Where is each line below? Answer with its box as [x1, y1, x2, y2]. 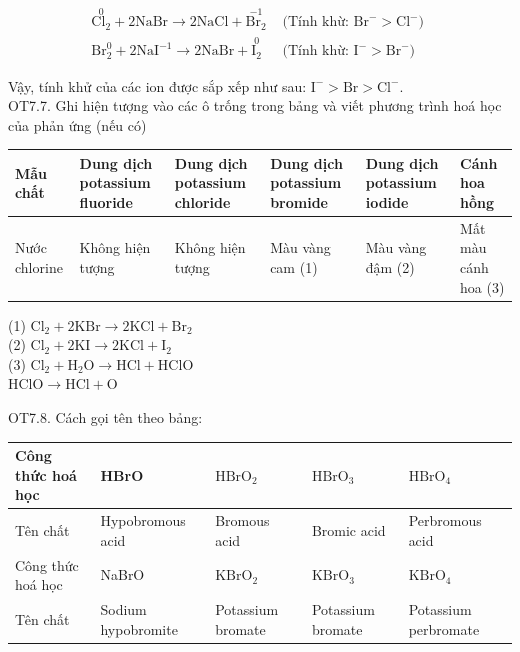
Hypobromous [100, 510, 186, 531]
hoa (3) [460, 276, 505, 297]
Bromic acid [311, 519, 386, 540]
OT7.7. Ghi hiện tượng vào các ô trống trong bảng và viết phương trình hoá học [8, 95, 502, 116]
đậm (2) [365, 257, 415, 277]
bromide [270, 191, 328, 212]
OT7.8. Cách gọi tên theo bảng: [8, 407, 203, 428]
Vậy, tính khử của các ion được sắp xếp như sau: [8, 75, 307, 96]
